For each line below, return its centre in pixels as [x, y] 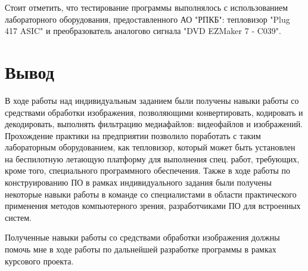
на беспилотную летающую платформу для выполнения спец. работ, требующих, [152, 158]
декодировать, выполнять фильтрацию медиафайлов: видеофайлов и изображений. [154, 124]
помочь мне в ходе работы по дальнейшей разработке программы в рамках [141, 249]
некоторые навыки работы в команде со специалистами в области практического [151, 194]
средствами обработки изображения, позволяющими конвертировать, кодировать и [154, 112]
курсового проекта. [39, 261]
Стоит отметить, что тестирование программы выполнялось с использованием [147, 7]
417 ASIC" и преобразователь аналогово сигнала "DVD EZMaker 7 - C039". [143, 31]
